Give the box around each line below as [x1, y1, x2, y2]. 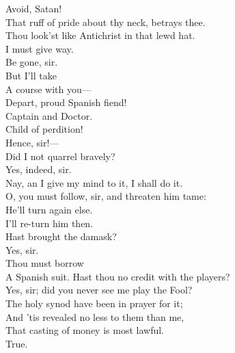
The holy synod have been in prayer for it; [5, 296, 183, 311]
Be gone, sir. [5, 55, 58, 69]
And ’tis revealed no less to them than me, [5, 309, 184, 324]
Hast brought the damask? [5, 229, 117, 244]
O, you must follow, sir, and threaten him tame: [5, 189, 206, 203]
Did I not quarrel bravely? [5, 148, 115, 163]
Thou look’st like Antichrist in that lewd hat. [5, 28, 195, 42]
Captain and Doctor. [5, 108, 93, 122]
